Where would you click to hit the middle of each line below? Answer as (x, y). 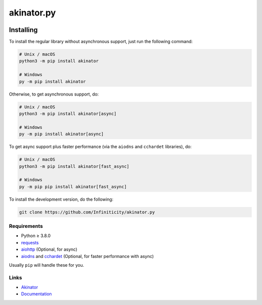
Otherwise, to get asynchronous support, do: (54, 94)
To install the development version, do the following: (61, 199)
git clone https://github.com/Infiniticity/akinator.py (87, 212)
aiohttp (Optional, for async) (49, 249)
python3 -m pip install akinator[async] (68, 113)
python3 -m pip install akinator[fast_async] (74, 166)
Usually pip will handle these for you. (47, 265)
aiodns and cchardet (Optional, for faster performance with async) (87, 256)
